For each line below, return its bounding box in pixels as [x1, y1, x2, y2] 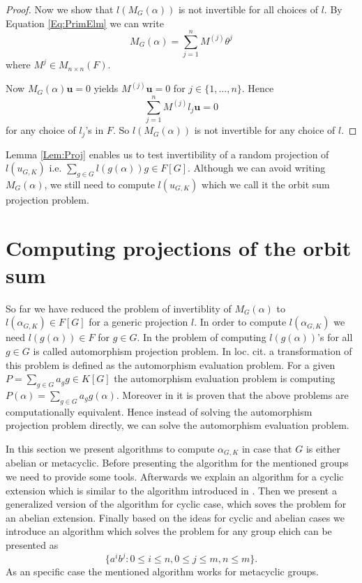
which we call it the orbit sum [202, 176, 330, 191]
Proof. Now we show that [6, 2, 114, 16]
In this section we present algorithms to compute [6, 441, 215, 455]
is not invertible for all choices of [178, 2, 318, 16]
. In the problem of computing [137, 330, 266, 344]
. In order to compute [194, 315, 287, 329]
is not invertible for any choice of [194, 123, 335, 137]
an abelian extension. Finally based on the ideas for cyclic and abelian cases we [6, 510, 345, 524]
